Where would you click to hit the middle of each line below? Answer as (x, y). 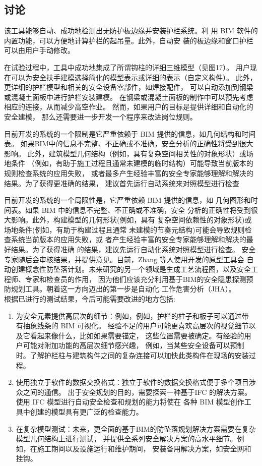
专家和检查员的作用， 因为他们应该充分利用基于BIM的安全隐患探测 (136, 279)
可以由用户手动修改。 (39, 50)
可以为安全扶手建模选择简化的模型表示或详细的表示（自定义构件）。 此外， (134, 77)
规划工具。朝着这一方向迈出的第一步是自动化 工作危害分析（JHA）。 (123, 289)
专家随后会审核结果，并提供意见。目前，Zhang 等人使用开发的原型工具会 (124, 259)
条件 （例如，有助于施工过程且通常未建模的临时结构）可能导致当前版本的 (132, 163)
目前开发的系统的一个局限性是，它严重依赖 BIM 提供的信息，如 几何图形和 (127, 200)
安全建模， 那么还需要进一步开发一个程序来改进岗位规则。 (101, 116)
